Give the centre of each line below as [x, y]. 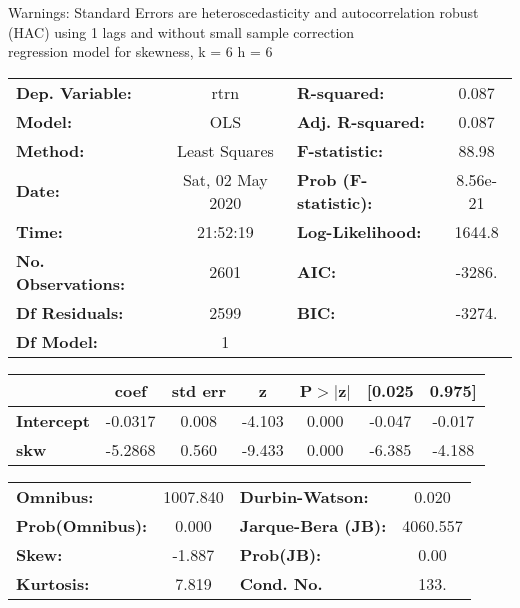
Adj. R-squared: [360, 121]
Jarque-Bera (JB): [313, 525]
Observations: [71, 283]
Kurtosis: [53, 583]
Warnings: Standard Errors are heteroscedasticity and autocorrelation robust [243, 12]
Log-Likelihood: [359, 231]
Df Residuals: [70, 312]
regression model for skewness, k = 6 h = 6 [140, 51]
